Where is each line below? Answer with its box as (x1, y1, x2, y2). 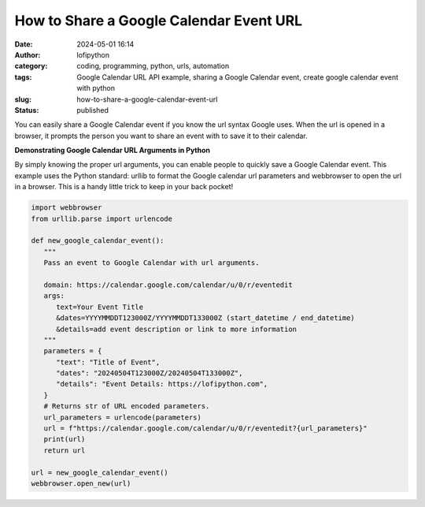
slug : (14, 95, 31, 104)
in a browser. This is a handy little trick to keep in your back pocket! (14, 182, 234, 192)
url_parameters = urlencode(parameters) (43, 412, 202, 422)
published (76, 105, 109, 114)
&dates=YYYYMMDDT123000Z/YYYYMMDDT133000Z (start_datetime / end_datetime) (56, 314, 356, 322)
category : (14, 62, 48, 71)
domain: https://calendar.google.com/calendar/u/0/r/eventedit (43, 280, 293, 289)
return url (43, 445, 86, 455)
